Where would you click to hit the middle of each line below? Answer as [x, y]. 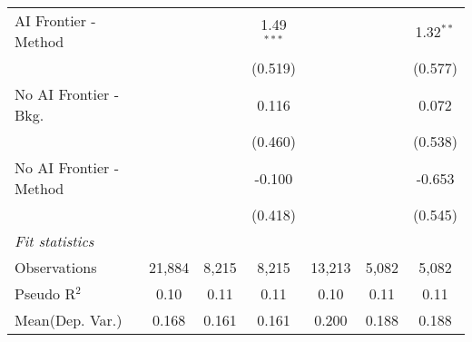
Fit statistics [54, 241]
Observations [56, 267]
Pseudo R [45, 293]
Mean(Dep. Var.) [69, 320]
